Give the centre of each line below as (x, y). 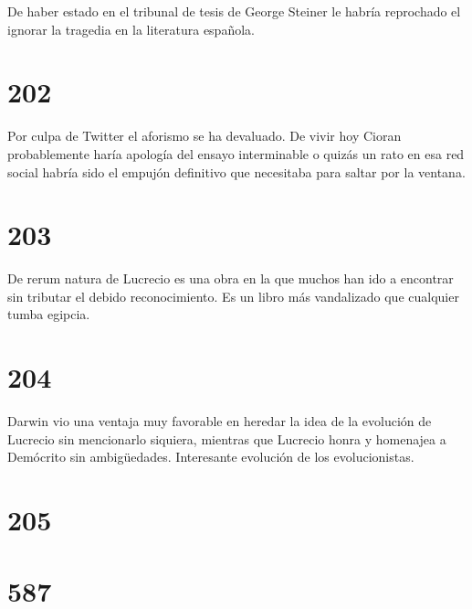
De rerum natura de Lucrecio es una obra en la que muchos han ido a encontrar (231, 278)
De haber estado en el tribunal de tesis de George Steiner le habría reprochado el (234, 11)
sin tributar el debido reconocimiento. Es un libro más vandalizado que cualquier (233, 296)
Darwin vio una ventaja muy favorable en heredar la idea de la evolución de (220, 421)
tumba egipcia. (49, 314)
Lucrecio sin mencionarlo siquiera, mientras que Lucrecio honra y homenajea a (227, 438)
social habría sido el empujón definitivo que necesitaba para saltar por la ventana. (236, 171)
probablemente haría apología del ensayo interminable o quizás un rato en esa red (236, 153)
